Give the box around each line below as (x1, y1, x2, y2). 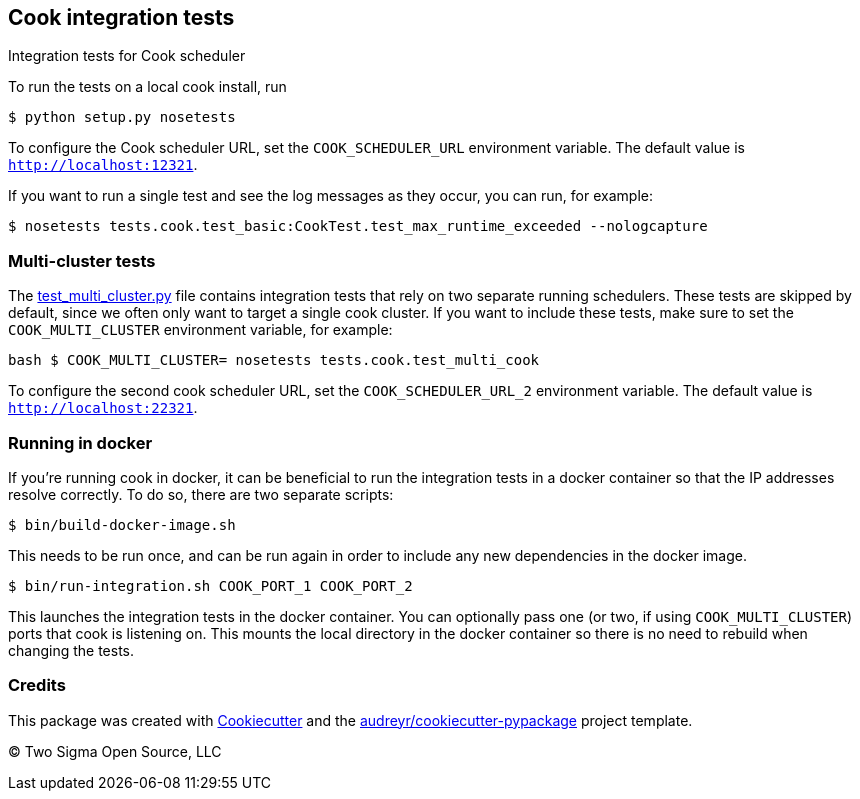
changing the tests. (8, 641, 134, 659)
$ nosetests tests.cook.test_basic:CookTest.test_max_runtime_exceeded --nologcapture (8, 218, 708, 235)
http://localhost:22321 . (8, 399, 198, 417)
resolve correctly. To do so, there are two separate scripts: (8, 485, 394, 503)
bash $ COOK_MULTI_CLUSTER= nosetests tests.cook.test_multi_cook (8, 352, 540, 369)
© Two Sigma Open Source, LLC (8, 742, 222, 760)
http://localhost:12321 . (8, 156, 198, 174)
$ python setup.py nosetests (8, 109, 236, 126)
